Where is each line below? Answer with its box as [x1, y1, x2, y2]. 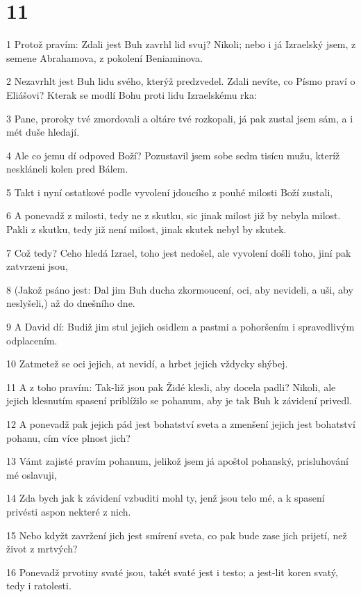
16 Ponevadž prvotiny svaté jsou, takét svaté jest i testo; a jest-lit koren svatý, [6, 564, 338, 579]
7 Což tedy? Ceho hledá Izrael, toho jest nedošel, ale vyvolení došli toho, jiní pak [6, 245, 351, 260]
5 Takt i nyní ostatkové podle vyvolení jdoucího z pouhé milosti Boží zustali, [6, 184, 333, 199]
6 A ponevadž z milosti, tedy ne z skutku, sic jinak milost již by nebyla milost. [6, 208, 341, 223]
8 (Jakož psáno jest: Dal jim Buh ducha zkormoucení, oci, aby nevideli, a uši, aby [6, 282, 353, 296]
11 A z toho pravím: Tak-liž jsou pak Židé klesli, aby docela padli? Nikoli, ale [6, 379, 336, 394]
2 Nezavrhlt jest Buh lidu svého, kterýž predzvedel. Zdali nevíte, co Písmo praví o [6, 74, 355, 88]
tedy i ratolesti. [6, 578, 72, 593]
